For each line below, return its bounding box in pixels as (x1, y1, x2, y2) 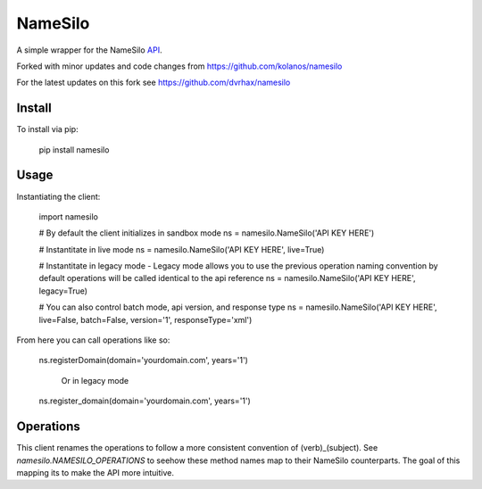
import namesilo (38, 211, 98, 222)
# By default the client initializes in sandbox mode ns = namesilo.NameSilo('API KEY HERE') (38, 228, 375, 238)
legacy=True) (38, 286, 88, 296)
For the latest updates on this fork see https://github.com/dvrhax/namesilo (16, 77, 291, 88)
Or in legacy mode (61, 375, 129, 385)
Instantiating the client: (16, 191, 101, 202)
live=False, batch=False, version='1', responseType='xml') (38, 314, 253, 325)
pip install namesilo (38, 144, 110, 155)
